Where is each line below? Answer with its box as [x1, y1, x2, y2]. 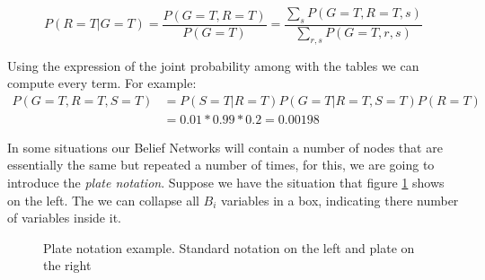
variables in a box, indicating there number [221, 190, 459, 209]
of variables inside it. [7, 208, 121, 227]
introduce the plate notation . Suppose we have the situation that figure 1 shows [7, 173, 445, 192]
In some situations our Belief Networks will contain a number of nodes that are [7, 137, 443, 156]
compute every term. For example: [7, 74, 197, 92]
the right [43, 256, 92, 275]
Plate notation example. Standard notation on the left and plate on [43, 238, 415, 257]
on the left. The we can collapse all [7, 190, 199, 209]
